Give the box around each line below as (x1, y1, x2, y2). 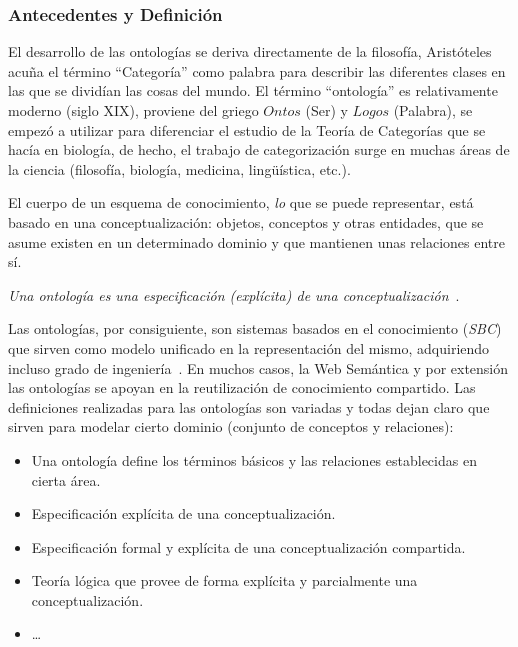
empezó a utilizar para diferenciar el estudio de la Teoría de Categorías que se (8, 119, 486, 140)
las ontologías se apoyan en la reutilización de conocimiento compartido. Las (8, 377, 476, 398)
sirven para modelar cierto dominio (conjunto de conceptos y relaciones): (8, 416, 454, 437)
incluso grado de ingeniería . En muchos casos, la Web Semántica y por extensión (8, 357, 509, 378)
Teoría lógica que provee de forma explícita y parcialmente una (31, 570, 418, 591)
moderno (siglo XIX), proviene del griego (8, 100, 259, 120)
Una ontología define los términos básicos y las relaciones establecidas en (31, 449, 477, 470)
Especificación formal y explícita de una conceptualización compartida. (31, 536, 466, 557)
